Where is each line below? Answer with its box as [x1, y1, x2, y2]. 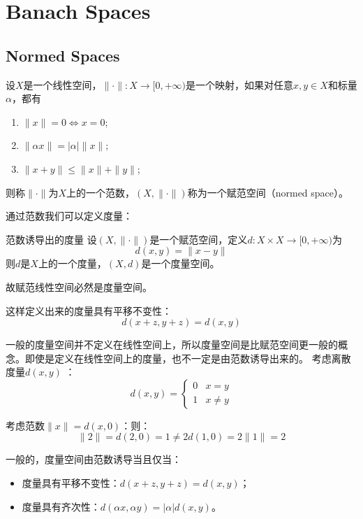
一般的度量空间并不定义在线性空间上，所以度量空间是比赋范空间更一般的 [6, 337, 338, 352]
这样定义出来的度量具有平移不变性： [6, 303, 172, 318]
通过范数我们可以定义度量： [6, 208, 133, 223]
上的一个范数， [66, 185, 135, 199]
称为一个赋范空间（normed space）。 [187, 185, 349, 199]
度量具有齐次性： [22, 499, 101, 513]
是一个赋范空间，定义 [149, 232, 248, 246]
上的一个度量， [38, 256, 107, 271]
